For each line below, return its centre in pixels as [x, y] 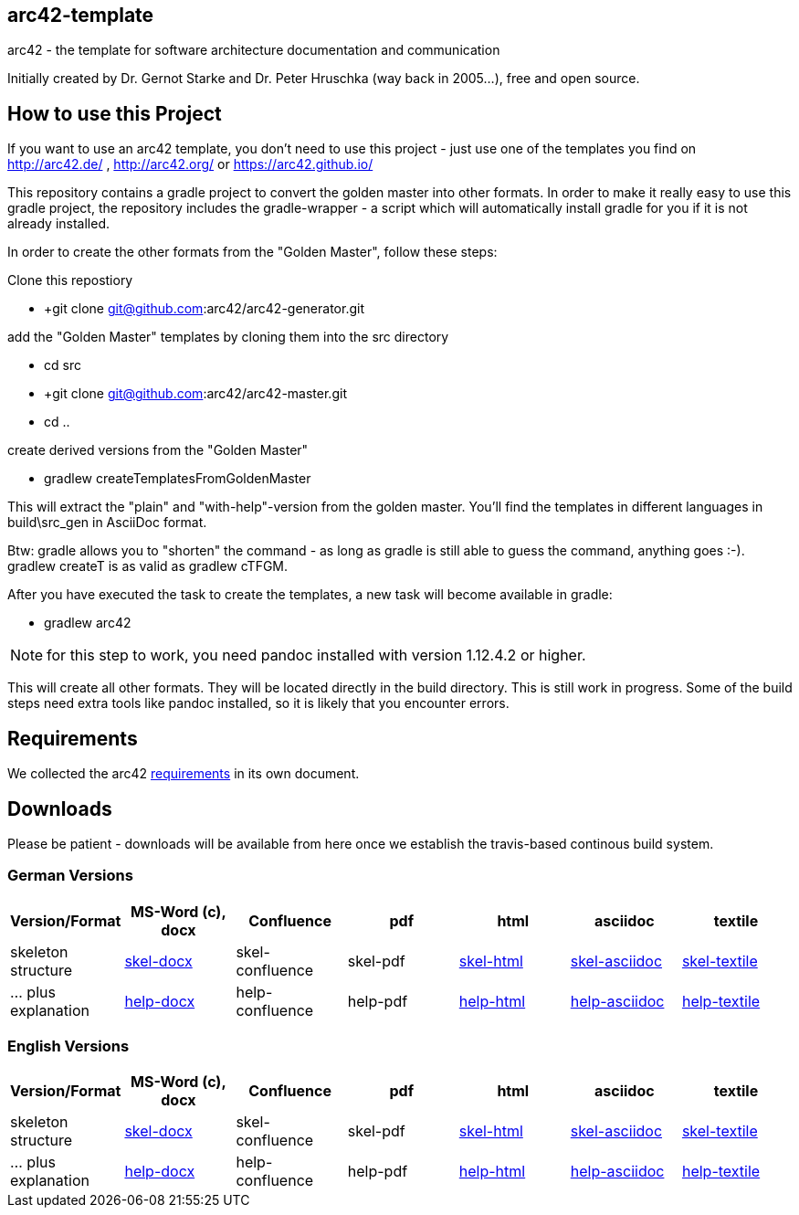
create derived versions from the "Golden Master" [158, 450]
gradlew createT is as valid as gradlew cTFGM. [148, 566]
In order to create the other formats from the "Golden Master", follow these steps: [252, 252]
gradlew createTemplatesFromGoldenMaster [178, 479]
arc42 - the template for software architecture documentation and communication [254, 50]
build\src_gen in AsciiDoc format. [107, 523]
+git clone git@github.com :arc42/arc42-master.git [195, 394]
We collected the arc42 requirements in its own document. [184, 774]
